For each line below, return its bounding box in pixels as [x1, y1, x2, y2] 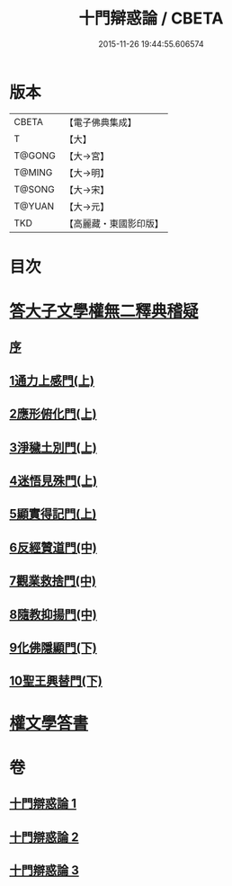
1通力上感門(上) [9, 372, 94, 388]
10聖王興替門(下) [9, 674, 103, 689]
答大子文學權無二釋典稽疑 [9, 301, 200, 322]
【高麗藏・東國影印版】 [64, 217, 164, 229]
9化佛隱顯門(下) [9, 640, 97, 655]
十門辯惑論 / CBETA [78, 8, 224, 29]
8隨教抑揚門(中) [9, 606, 97, 622]
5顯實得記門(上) [9, 506, 97, 522]
